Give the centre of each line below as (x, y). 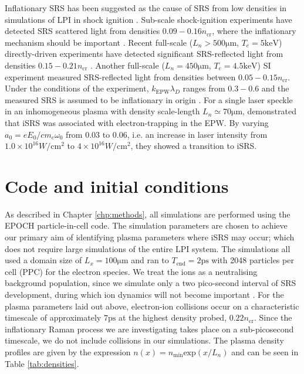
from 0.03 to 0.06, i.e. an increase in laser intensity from (167, 134)
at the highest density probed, (173, 317)
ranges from (204, 88)
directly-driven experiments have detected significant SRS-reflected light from (144, 54)
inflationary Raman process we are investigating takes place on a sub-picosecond (149, 329)
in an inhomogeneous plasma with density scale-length (102, 111)
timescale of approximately (53, 317)
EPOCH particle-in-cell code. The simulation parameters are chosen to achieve (146, 225)
